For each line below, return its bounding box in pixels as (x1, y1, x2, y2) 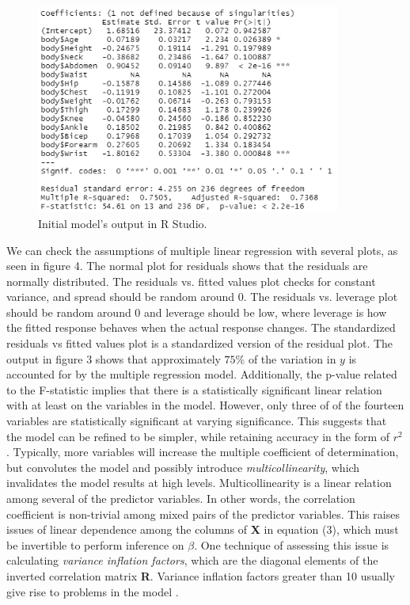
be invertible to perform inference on (6, 536, 184, 553)
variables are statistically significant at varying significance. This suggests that (6, 413, 387, 429)
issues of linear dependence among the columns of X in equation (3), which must (6, 521, 399, 538)
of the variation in (248, 350, 336, 367)
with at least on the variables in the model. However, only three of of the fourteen (6, 397, 404, 413)
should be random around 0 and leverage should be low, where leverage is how (6, 303, 387, 320)
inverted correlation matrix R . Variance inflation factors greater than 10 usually (6, 567, 395, 584)
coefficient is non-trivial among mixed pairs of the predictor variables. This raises (6, 505, 400, 522)
